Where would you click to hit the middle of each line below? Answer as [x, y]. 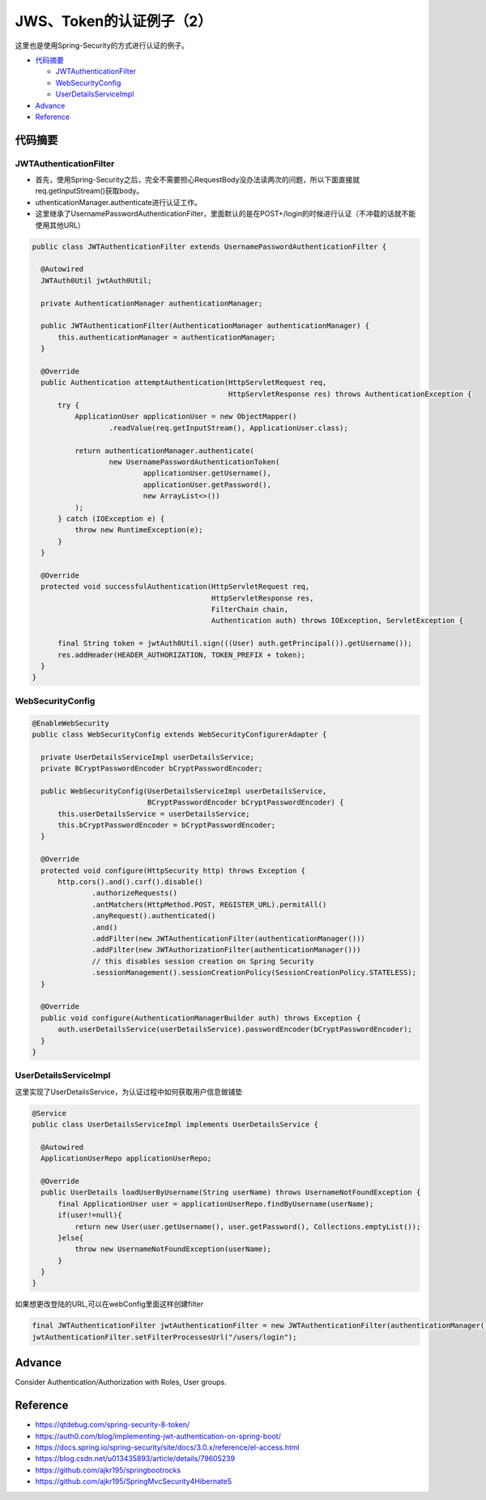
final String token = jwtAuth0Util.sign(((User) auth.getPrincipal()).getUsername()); [235, 643]
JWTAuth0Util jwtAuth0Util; [96, 280]
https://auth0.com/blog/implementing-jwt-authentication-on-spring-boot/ [158, 1436]
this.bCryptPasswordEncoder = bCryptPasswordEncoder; [167, 825]
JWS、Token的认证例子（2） [113, 21]
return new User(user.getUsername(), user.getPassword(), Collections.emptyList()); [247, 1226]
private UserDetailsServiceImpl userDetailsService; [147, 757]
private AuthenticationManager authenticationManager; [152, 303]
